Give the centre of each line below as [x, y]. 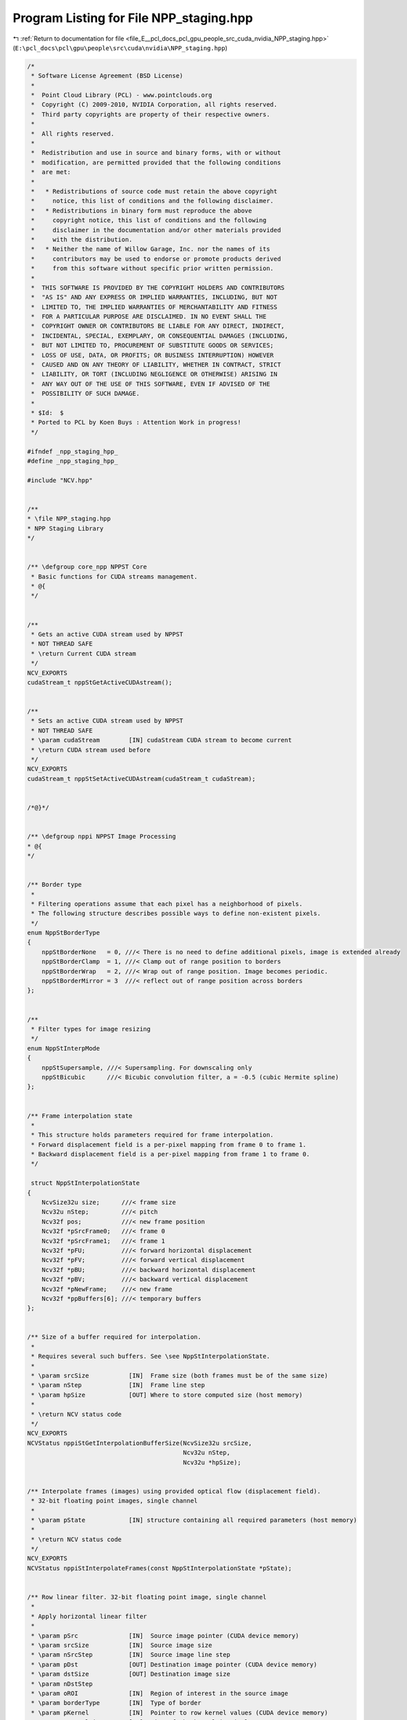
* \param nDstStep [62, 1684]
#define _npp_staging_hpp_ [73, 461]
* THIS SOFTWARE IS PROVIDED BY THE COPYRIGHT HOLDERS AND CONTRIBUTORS [158, 288]
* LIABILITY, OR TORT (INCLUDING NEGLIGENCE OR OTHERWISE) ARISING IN [154, 374]
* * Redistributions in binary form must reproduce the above [142, 211]
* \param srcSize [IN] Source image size [122, 1645]
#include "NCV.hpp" [60, 480]
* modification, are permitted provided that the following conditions [156, 162]
